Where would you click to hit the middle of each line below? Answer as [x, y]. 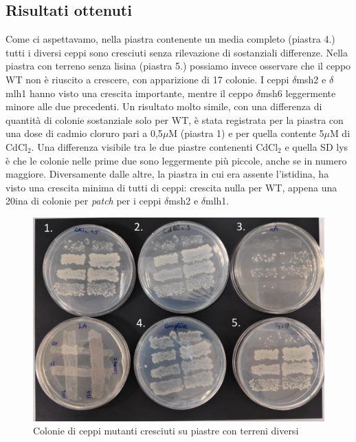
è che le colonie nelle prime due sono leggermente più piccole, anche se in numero [176, 160]
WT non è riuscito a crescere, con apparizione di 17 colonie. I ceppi [147, 79]
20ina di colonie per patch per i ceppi [84, 201]
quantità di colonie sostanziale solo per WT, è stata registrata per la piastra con [175, 119]
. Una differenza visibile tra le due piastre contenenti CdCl [155, 146]
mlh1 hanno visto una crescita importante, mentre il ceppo [129, 93]
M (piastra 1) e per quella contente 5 [246, 133]
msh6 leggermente [298, 93]
